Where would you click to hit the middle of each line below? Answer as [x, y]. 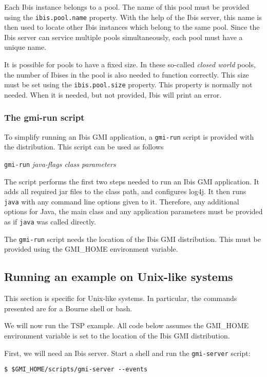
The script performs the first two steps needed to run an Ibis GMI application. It [132, 181]
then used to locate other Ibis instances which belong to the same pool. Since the [132, 27]
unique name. [25, 47]
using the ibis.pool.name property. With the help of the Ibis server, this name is [133, 17]
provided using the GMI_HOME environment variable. [91, 249]
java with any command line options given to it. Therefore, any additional [122, 201]
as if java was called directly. [50, 222]
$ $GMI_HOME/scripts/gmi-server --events [76, 370]
